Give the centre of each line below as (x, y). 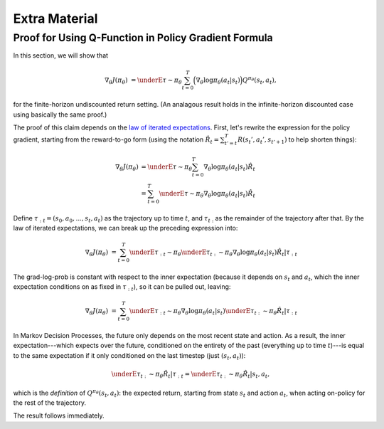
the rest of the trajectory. (50, 403)
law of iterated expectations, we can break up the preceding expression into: (126, 228)
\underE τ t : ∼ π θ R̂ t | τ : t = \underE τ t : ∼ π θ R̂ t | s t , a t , (191, 375)
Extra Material (55, 18)
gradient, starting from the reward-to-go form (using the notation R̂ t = (116, 141)
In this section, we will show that (61, 55)
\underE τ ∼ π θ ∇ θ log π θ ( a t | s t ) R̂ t (207, 194)
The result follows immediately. (59, 415)
